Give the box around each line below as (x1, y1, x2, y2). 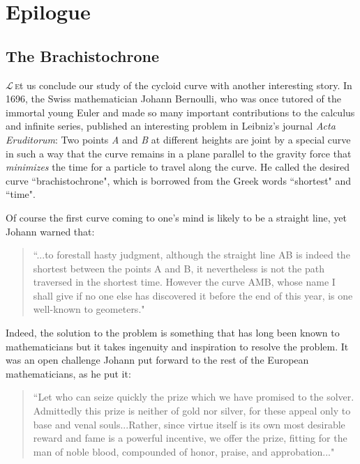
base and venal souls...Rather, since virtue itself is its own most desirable (33, 417, 345, 431)
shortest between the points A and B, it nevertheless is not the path (33, 261, 324, 275)
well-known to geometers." (33, 302, 145, 316)
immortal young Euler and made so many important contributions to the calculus (6, 105, 355, 119)
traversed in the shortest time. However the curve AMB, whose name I (33, 274, 336, 289)
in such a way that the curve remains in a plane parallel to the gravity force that (6, 146, 352, 160)
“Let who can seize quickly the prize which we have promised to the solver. (33, 389, 354, 404)
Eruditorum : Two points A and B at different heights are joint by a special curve (6, 132, 351, 146)
